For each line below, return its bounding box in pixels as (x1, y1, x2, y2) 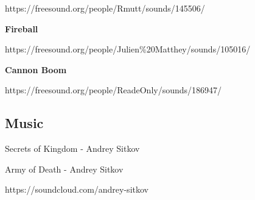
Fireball (5, 22, 38, 35)
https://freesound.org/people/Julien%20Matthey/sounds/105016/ (5, 43, 251, 55)
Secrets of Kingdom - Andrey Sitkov (5, 142, 140, 155)
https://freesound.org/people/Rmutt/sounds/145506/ (5, 2, 205, 14)
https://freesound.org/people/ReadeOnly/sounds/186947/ (5, 84, 222, 96)
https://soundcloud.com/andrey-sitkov (5, 183, 148, 196)
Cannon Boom (5, 63, 67, 76)
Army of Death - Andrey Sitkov (5, 162, 124, 175)
